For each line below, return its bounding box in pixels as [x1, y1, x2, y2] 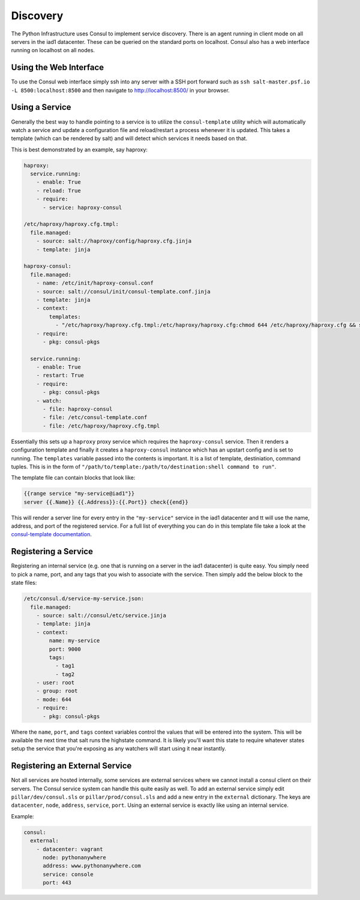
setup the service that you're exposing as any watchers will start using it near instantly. [11, 745, 226, 752]
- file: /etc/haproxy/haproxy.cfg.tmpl [43, 422, 160, 429]
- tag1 [55, 662, 75, 669]
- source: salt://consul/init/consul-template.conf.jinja [36, 288, 211, 295]
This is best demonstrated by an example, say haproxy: [11, 146, 148, 153]
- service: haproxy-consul [43, 204, 122, 211]
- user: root [36, 679, 75, 686]
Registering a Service [11, 546, 93, 557]
